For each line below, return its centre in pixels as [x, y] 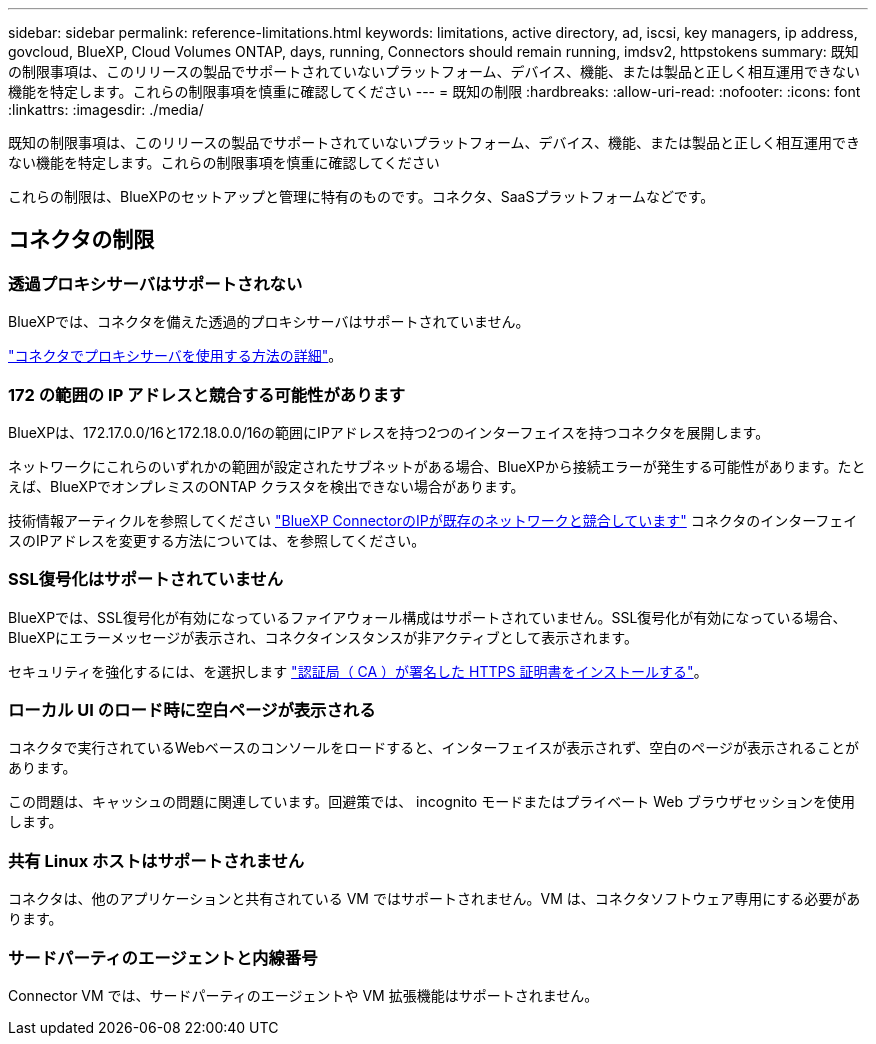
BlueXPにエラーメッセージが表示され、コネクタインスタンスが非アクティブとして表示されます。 [323, 637]
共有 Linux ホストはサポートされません [156, 860]
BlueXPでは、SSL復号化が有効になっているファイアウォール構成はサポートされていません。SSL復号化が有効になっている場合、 [427, 617]
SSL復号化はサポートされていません [146, 579]
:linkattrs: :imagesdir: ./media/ [106, 109]
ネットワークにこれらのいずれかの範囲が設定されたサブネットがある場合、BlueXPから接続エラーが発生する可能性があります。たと [437, 466]
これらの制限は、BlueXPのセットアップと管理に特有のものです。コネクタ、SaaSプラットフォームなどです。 [361, 196]
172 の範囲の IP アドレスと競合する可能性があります [207, 394]
